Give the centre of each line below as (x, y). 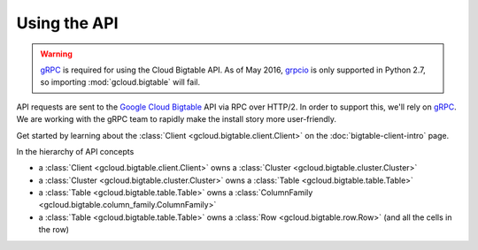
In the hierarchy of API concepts (75, 151)
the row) (54, 230)
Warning (56, 54)
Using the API (67, 23)
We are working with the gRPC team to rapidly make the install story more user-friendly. (176, 119)
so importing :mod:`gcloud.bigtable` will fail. (120, 82)
